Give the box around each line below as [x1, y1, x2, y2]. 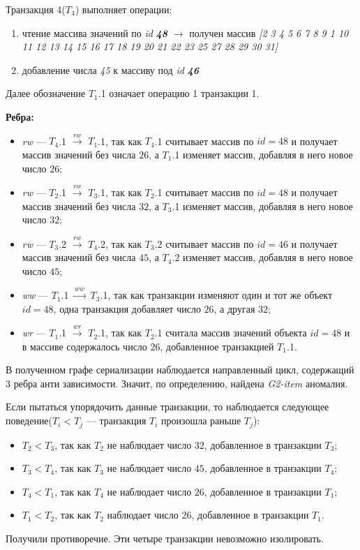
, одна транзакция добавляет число [53, 301, 201, 315]
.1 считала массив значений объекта [154, 325, 307, 340]
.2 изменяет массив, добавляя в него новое [172, 250, 353, 265]
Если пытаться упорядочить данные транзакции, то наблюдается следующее [6, 399, 329, 414]
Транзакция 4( [6, 2, 66, 16]
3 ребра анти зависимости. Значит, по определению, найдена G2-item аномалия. [6, 376, 348, 390]
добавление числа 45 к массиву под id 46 [22, 62, 200, 77]
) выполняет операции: [75, 2, 172, 16]
